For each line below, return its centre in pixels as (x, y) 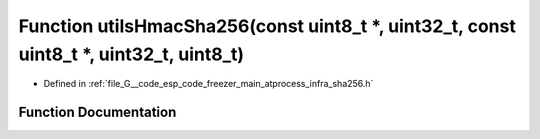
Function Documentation (97, 112)
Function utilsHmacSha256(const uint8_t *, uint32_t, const (267, 26)
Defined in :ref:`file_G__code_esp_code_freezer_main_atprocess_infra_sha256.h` (208, 84)
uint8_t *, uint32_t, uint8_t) (131, 54)
